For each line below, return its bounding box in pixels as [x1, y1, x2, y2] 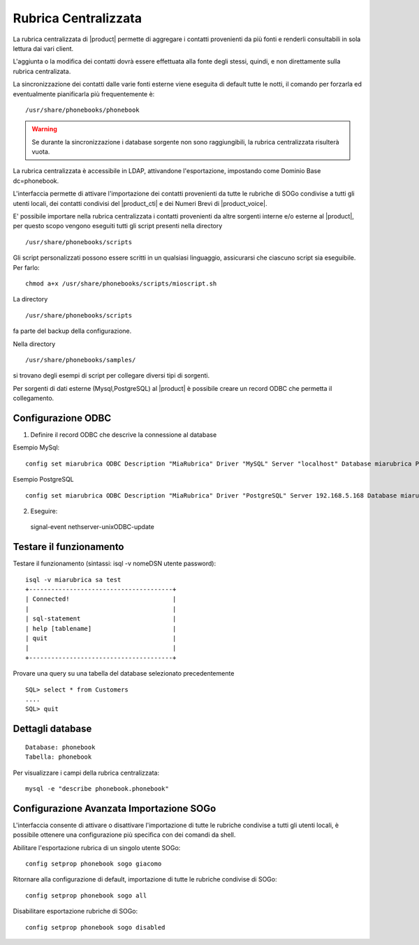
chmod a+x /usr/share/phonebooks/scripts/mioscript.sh [25, 279, 217, 288]
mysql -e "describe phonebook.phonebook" [25, 784, 169, 792]
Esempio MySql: [13, 443, 60, 452]
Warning [31, 125, 57, 133]
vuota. [31, 147, 50, 156]
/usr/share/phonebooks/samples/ [25, 356, 136, 364]
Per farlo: [13, 263, 40, 271]
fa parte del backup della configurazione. [13, 327, 132, 335]
